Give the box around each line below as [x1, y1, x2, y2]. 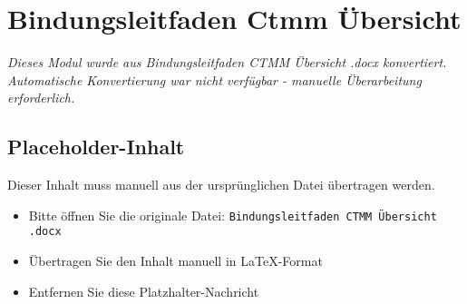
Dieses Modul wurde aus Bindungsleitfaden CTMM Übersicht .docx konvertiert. [7, 53, 447, 72]
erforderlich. [7, 88, 75, 107]
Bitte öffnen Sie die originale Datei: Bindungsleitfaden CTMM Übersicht [28, 205, 437, 224]
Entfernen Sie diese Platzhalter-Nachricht [28, 281, 259, 300]
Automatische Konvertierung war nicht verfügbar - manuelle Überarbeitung [7, 70, 422, 89]
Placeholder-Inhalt [7, 132, 185, 161]
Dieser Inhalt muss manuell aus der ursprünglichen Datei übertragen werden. [7, 175, 435, 194]
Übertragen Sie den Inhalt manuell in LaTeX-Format [28, 251, 323, 270]
